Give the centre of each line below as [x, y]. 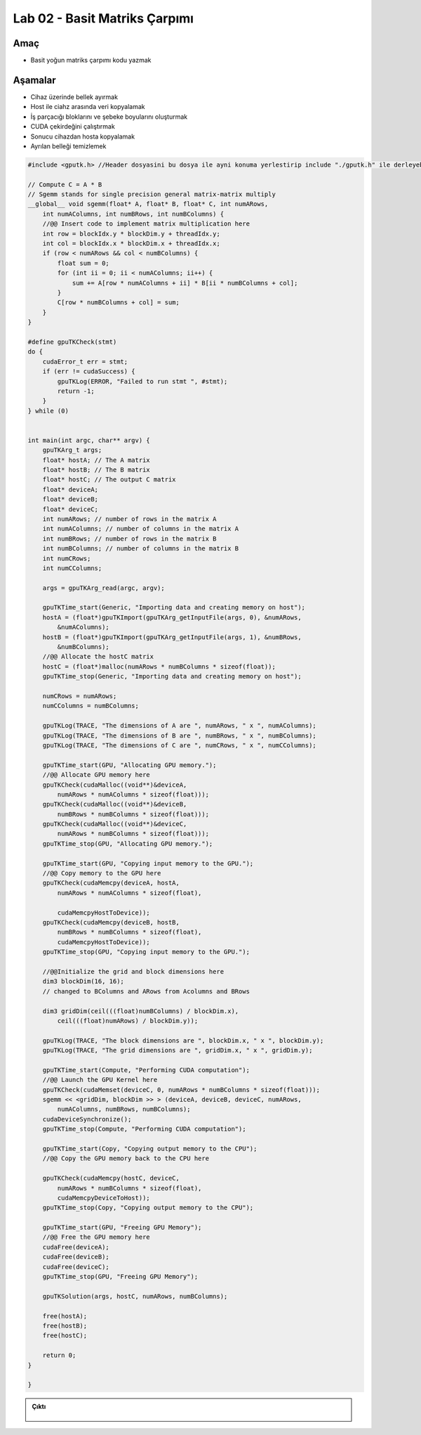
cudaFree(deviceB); [76, 1257]
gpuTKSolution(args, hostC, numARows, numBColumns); [135, 1296]
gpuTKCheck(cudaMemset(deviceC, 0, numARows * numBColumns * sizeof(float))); [181, 1089]
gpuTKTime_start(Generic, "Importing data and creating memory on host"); [174, 607]
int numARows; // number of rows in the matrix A [129, 519]
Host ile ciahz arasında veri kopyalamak [88, 107]
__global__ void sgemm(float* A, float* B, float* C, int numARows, [148, 204]
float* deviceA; [70, 489]
